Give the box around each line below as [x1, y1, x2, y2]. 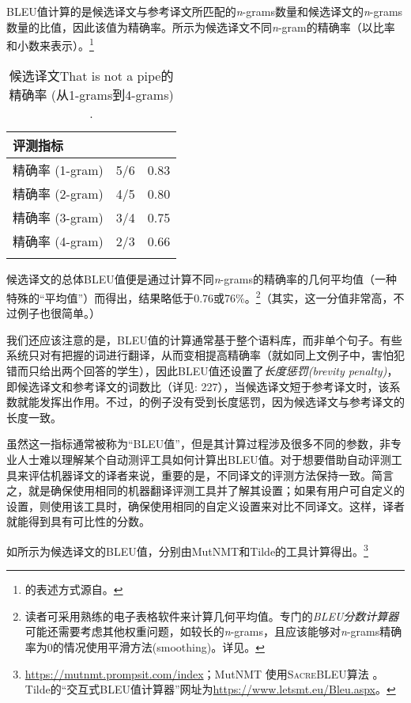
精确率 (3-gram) [13, 208, 104, 227]
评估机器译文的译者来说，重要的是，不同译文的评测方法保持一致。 [28, 466, 371, 483]
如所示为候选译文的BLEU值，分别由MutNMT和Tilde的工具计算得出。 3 [6, 541, 368, 559]
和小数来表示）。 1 [6, 35, 94, 53]
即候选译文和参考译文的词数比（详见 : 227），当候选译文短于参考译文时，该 [6, 378, 390, 394]
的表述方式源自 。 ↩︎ [25, 581, 123, 598]
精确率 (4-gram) [13, 232, 104, 251]
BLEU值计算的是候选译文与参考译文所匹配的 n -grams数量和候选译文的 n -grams [6, 3, 403, 19]
